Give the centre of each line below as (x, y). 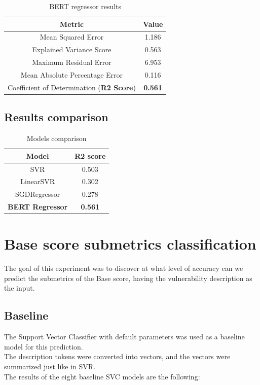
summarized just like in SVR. (50, 366)
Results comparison (56, 117)
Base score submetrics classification (130, 244)
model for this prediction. (44, 346)
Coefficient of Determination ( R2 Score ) (72, 87)
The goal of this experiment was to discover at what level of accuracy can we (124, 268)
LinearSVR (38, 181)
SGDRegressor (38, 194)
